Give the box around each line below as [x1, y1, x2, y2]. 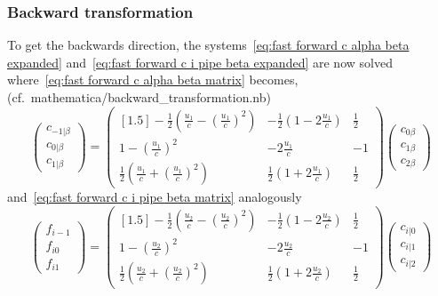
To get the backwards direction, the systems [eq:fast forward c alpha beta [7, 36, 410, 54]
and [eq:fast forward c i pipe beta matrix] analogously [7, 188, 302, 206]
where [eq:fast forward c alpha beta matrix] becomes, [7, 70, 299, 89]
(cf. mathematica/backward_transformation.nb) [7, 88, 271, 106]
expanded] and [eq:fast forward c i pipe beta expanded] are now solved [7, 52, 393, 71]
